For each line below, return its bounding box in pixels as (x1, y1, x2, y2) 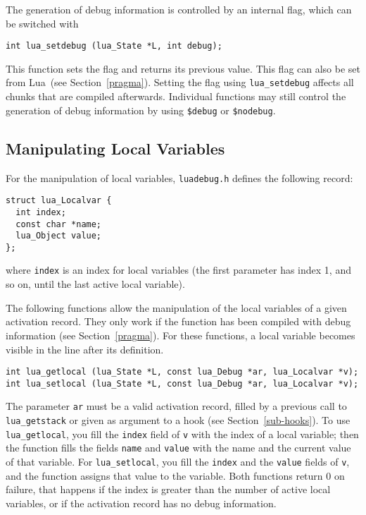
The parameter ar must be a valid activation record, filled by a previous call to (6, 399, 347, 413)
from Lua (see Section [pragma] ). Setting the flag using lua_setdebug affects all (6, 75, 354, 90)
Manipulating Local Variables (6, 137, 225, 159)
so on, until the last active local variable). (6, 277, 185, 291)
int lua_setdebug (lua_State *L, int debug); (6, 41, 222, 51)
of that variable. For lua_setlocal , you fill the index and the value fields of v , (6, 454, 350, 469)
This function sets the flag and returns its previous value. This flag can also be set (6, 61, 361, 75)
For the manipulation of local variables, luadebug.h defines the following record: (6, 170, 353, 185)
